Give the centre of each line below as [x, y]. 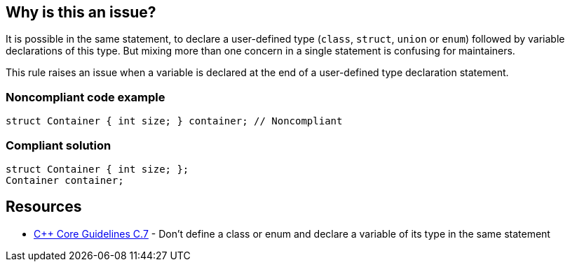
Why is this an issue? [81, 12]
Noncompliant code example [86, 97]
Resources [44, 207]
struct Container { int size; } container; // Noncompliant [174, 121]
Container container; [65, 180]
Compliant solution [59, 145]
